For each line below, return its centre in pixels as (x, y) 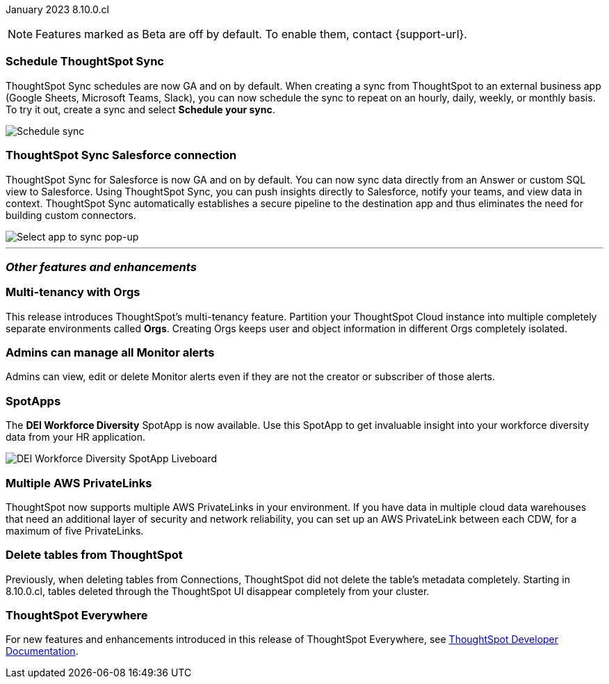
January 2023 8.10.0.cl (57, 9)
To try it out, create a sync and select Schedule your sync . (140, 109)
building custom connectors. (71, 215)
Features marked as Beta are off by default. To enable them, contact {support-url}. (251, 34)
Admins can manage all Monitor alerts (110, 352)
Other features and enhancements (101, 267)
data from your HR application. (75, 437)
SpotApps (33, 401)
